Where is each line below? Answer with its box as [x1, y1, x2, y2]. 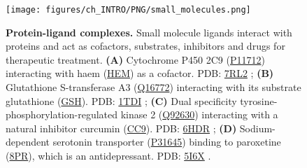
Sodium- [239, 120, 276, 135]
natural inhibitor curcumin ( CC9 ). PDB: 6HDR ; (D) [6, 120, 237, 135]
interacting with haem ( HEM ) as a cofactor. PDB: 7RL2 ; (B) [6, 66, 274, 80]
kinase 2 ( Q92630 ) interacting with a [120, 107, 278, 122]
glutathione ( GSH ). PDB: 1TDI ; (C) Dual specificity [6, 93, 237, 108]
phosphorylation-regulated [6, 107, 118, 122]
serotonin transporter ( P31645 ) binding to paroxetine [52, 134, 281, 149]
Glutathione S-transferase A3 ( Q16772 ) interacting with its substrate [6, 80, 301, 94]
